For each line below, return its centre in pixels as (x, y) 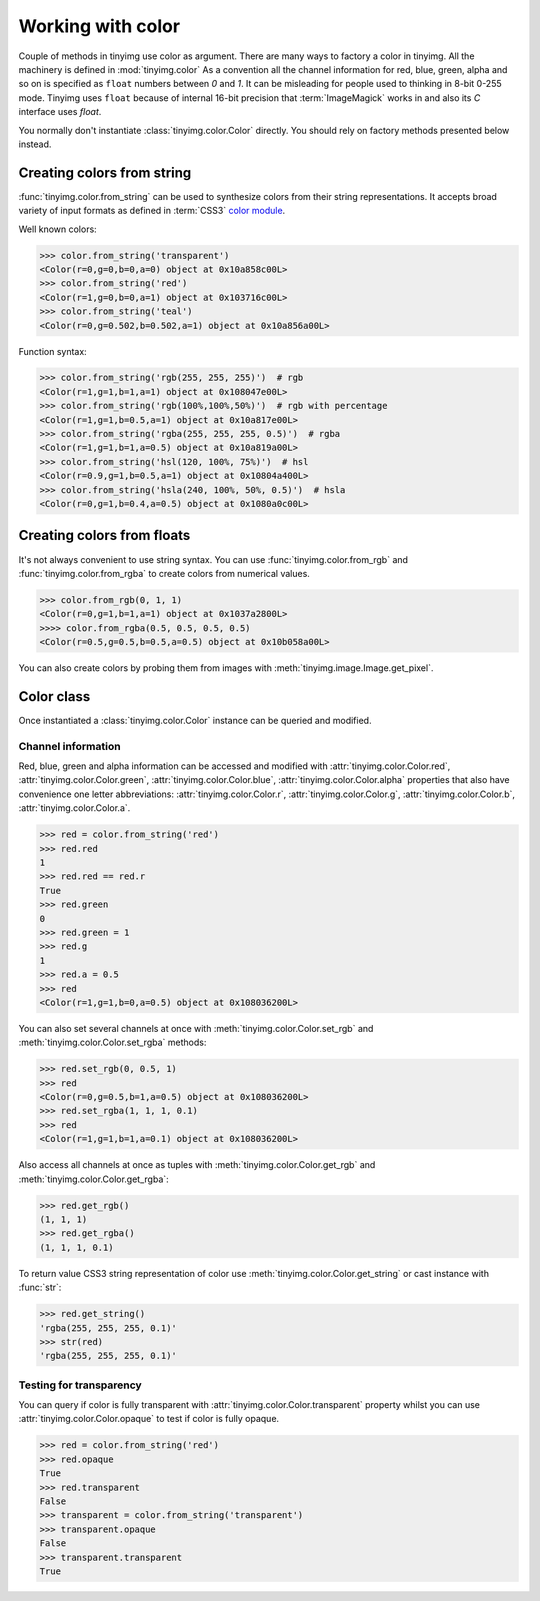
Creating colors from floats (104, 535)
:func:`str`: (40, 1287)
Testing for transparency (80, 1385)
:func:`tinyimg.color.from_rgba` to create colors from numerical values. (164, 573)
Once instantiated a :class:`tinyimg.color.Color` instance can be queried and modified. (195, 720)
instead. (35, 144)
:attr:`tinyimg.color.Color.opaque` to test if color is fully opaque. (149, 1419)
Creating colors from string (105, 172)
